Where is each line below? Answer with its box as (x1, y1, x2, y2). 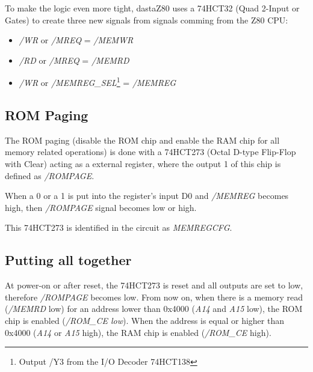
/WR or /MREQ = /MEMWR (19, 34, 134, 46)
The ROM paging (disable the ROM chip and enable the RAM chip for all (5, 133, 280, 146)
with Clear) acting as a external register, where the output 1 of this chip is (5, 157, 281, 170)
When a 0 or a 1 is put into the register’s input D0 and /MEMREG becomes (5, 189, 289, 202)
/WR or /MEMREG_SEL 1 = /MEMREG (19, 75, 176, 89)
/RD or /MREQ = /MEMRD (19, 53, 129, 66)
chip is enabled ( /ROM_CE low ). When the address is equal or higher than (5, 314, 284, 326)
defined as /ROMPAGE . (5, 169, 95, 181)
